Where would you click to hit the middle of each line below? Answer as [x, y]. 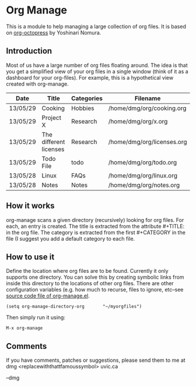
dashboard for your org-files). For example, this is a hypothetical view [90, 77]
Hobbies [83, 108]
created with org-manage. [37, 84]
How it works [30, 206]
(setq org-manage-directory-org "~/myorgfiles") [74, 307]
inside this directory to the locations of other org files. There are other [90, 283]
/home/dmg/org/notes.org [144, 185]
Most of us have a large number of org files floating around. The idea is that [97, 65]
